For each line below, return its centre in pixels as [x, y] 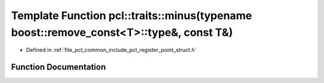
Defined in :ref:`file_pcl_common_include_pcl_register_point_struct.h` [111, 50]
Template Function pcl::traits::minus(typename [131, 16]
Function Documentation [58, 67]
